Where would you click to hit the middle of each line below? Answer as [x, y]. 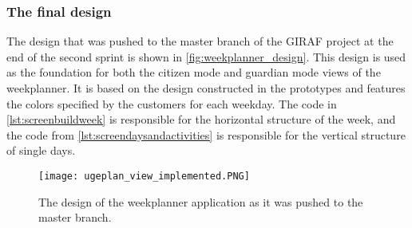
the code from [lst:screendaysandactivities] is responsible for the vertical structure [206, 134]
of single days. [41, 150]
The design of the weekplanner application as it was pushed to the [201, 201]
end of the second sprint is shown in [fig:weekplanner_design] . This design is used [206, 56]
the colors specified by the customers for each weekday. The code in [172, 103]
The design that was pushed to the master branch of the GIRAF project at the [200, 41]
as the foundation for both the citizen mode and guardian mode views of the [194, 72]
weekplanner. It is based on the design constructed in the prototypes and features [206, 88]
